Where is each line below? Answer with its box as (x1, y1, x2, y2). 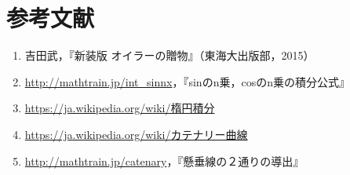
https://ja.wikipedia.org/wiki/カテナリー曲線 (24, 126, 248, 142)
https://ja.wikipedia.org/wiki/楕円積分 (24, 100, 215, 116)
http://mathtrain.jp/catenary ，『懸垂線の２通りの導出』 (24, 152, 304, 169)
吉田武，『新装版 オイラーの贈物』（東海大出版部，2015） (24, 47, 315, 64)
